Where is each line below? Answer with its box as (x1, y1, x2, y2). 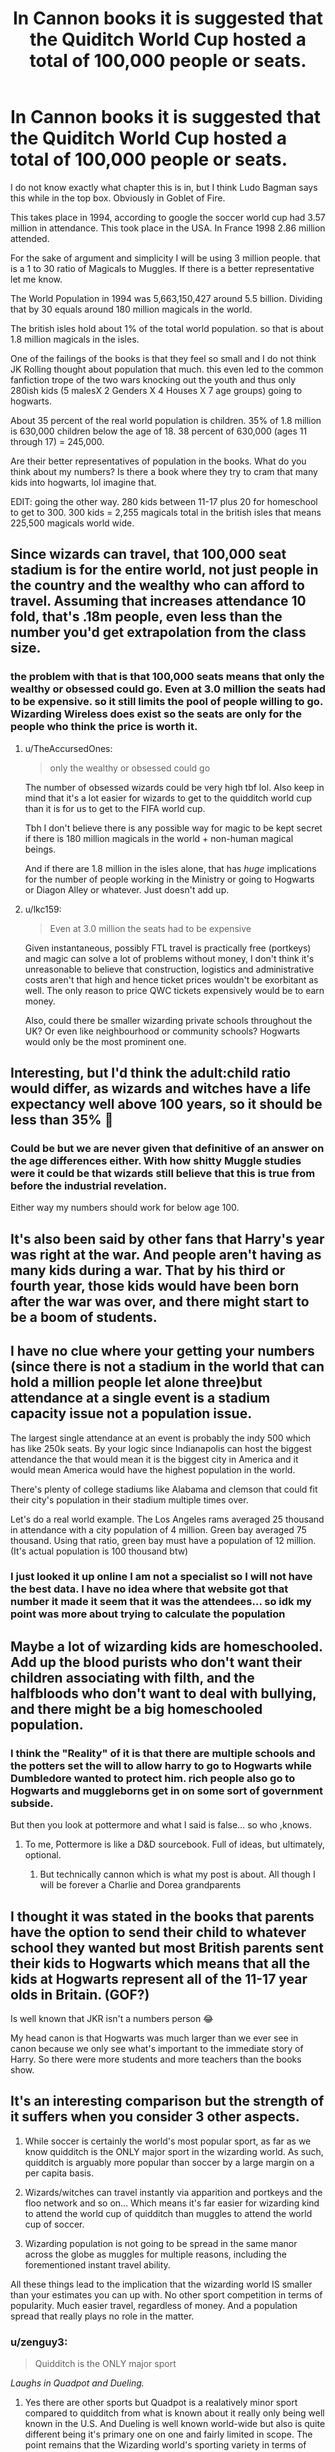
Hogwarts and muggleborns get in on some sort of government (10, 1783, 323, 1797)
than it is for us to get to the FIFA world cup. (24, 802, 206, 814)
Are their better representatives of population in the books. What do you (10, 455, 307, 467)
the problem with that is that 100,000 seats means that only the (10, 670, 325, 684)
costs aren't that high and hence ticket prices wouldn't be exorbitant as (24, 973, 319, 986)
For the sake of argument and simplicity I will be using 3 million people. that (10, 252, 321, 264)
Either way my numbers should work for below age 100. (10, 1202, 240, 1214)
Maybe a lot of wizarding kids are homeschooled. (10, 1638, 323, 1655)
